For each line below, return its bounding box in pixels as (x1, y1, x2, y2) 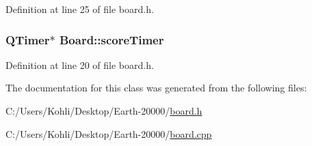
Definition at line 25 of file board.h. (5, 2, 154, 16)
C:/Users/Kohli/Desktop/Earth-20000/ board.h (5, 104, 203, 117)
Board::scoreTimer (59, 31, 164, 48)
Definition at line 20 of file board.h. (5, 57, 154, 72)
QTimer (5, 31, 50, 48)
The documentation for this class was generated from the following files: (5, 81, 307, 95)
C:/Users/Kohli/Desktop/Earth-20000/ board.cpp (5, 126, 212, 141)
